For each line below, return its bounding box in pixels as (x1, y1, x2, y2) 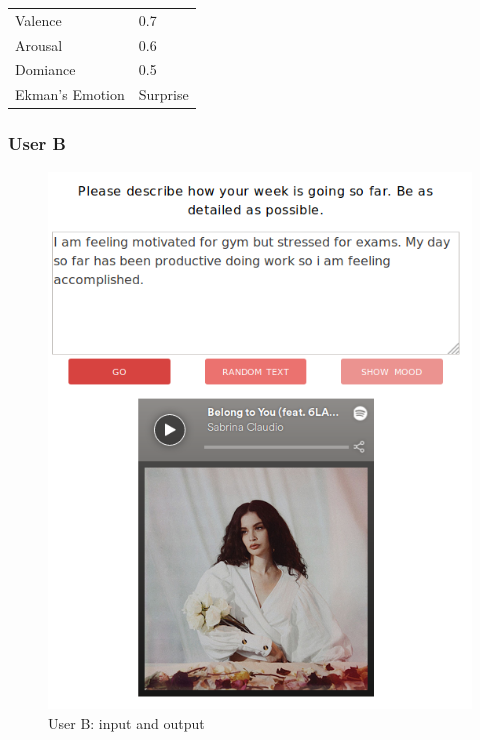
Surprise (138, 84, 189, 105)
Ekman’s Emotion (15, 84, 125, 105)
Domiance (15, 59, 76, 80)
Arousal (15, 34, 63, 55)
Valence (15, 9, 62, 30)
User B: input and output (48, 713, 205, 734)
